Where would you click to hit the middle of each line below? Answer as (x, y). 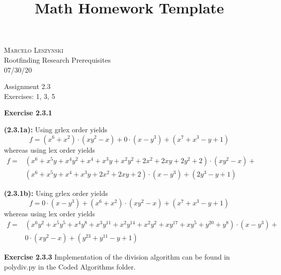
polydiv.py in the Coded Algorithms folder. (70, 267)
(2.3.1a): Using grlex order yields (56, 129)
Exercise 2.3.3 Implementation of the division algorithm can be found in (117, 257)
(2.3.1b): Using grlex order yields (56, 193)
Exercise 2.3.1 (28, 113)
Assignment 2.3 (27, 86)
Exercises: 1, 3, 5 (30, 96)
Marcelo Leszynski (34, 50)
